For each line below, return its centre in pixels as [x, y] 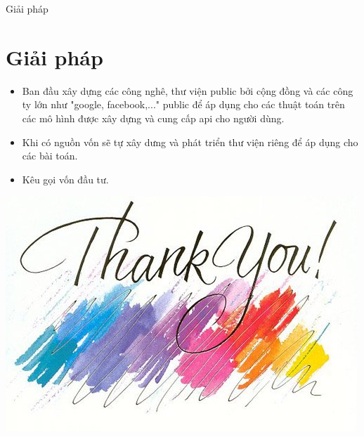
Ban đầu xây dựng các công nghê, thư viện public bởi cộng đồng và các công [188, 90]
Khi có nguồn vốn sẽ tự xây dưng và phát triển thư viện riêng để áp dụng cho [190, 142]
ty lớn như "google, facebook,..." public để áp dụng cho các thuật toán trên [183, 104]
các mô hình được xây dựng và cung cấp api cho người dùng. [153, 118]
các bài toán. [50, 156]
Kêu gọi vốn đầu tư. [65, 179]
